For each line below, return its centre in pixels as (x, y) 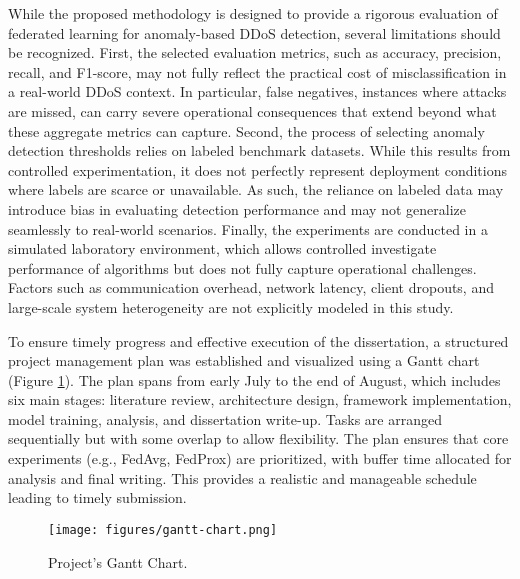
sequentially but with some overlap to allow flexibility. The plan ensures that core (258, 438)
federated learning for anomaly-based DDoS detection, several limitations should (254, 32)
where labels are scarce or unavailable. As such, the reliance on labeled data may (256, 189)
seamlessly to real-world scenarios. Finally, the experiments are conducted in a (248, 228)
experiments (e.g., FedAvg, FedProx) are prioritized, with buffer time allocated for (260, 458)
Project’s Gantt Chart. (118, 561)
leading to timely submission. (97, 497)
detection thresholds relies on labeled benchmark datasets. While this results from (259, 150)
